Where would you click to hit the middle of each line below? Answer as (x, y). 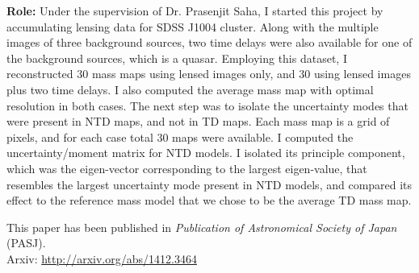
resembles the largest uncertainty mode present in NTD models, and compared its (209, 184)
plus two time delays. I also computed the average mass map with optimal (190, 89)
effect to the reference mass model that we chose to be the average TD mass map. (209, 200)
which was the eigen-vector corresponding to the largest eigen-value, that (187, 168)
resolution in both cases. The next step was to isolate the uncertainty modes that (207, 105)
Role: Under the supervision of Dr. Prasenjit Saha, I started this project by (195, 10)
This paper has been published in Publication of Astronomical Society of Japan (202, 227)
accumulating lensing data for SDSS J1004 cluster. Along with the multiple (193, 26)
